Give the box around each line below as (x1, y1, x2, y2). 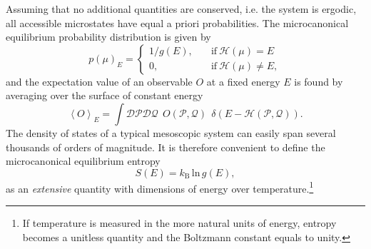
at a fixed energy (206, 73, 280, 88)
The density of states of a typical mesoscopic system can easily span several (6, 125, 336, 140)
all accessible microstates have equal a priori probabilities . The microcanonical (6, 15, 349, 30)
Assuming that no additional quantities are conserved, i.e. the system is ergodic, (6, 1, 357, 16)
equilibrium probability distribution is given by (6, 29, 211, 44)
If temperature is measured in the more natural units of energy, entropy (22, 215, 337, 230)
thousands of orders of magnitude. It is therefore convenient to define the (6, 139, 325, 154)
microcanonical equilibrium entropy (6, 153, 161, 168)
